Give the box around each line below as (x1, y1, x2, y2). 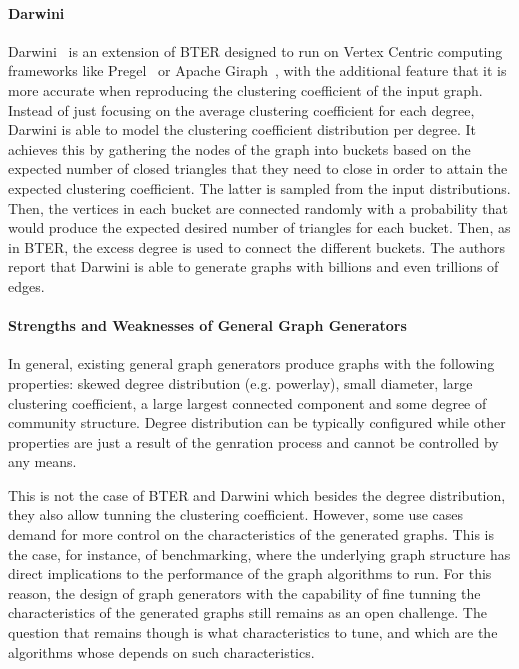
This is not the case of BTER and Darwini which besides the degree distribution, (8, 484, 506, 505)
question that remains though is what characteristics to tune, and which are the (8, 622, 498, 643)
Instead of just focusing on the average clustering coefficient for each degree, (8, 99, 475, 120)
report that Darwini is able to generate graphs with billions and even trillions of (8, 256, 499, 277)
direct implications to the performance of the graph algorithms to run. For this (8, 563, 492, 584)
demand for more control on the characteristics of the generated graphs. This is (8, 524, 494, 545)
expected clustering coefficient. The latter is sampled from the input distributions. (8, 177, 511, 198)
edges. (8, 275, 45, 296)
